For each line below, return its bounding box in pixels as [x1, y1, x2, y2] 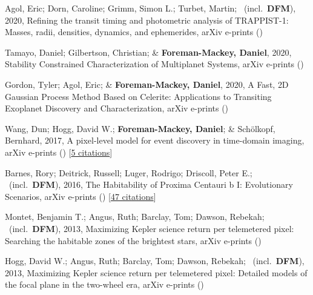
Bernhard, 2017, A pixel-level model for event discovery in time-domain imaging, [5, 134, 305, 147]
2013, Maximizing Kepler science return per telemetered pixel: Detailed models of [5, 266, 308, 279]
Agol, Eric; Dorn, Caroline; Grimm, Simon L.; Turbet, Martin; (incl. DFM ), [5, 2, 296, 14]
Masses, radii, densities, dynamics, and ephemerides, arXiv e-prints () [5, 25, 263, 38]
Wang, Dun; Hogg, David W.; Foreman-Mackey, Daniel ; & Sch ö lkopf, [5, 122, 275, 134]
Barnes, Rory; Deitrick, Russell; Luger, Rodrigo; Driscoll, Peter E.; [5, 166, 252, 179]
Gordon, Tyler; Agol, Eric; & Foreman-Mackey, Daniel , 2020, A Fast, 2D [5, 78, 289, 90]
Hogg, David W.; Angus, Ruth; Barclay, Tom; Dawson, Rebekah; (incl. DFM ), [5, 254, 305, 267]
